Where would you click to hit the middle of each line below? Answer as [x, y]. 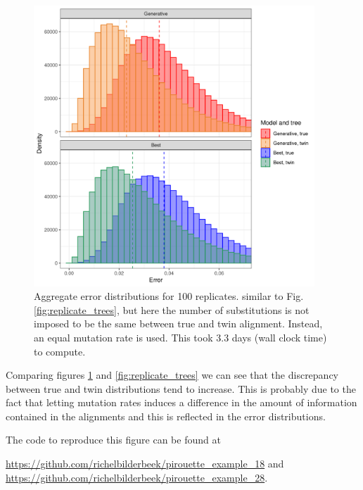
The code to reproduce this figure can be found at [113, 440]
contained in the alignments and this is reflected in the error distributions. [166, 416]
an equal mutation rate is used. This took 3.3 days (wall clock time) [180, 337]
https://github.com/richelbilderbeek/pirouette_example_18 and [145, 464]
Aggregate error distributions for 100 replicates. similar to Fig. [169, 296]
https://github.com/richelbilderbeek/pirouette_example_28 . [137, 477]
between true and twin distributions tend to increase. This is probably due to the [181, 388]
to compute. [60, 351]
